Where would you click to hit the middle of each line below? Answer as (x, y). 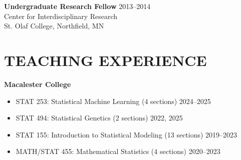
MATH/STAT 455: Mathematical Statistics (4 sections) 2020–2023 (118, 151)
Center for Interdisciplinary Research (61, 16)
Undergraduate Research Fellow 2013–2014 (77, 6)
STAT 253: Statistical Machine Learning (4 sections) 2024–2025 (113, 101)
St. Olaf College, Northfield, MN (54, 26)
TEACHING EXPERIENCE (105, 60)
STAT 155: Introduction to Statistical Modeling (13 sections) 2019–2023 (127, 134)
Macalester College (38, 84)
